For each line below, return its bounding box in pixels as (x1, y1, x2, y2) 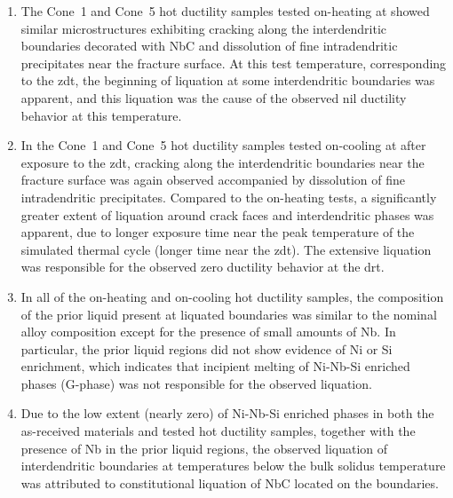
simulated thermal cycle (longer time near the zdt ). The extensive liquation (20, 240, 432, 258)
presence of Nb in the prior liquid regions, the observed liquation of (20, 439, 388, 457)
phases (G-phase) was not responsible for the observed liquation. (20, 374, 372, 392)
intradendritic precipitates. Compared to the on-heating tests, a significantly (20, 187, 437, 206)
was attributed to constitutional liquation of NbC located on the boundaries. (20, 473, 439, 492)
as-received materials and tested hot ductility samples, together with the (20, 422, 416, 440)
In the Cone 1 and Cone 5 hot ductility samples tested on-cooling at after (20, 136, 426, 154)
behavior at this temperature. (20, 106, 182, 124)
